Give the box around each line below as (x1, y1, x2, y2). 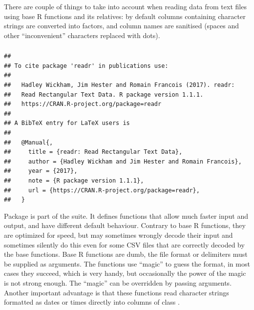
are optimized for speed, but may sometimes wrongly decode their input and (4, 229, 233, 240)
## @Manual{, (4, 139, 53, 146)
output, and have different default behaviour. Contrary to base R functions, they (4, 220, 246, 230)
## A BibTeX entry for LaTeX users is (4, 120, 130, 127)
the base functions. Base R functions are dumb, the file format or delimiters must (4, 249, 248, 259)
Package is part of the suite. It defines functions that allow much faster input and (4, 210, 248, 221)
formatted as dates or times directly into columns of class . (4, 297, 180, 307)
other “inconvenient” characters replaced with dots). (4, 30, 160, 40)
